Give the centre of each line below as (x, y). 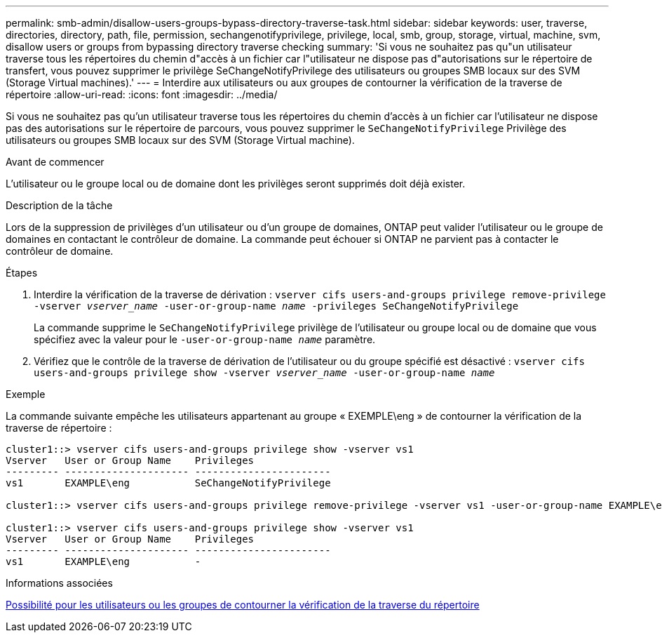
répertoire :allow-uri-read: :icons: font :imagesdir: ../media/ (142, 94)
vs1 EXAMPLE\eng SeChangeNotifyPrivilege (168, 483)
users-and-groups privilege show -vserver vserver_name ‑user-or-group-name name (264, 373)
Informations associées (59, 583)
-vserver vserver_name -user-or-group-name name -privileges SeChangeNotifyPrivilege (276, 306)
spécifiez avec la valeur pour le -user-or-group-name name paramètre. (205, 339)
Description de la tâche (59, 205)
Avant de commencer (55, 162)
